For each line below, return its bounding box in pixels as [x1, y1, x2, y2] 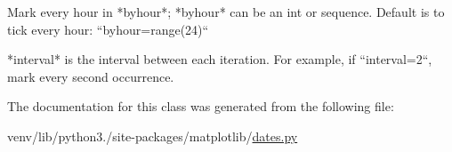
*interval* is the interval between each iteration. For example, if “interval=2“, [7, 50, 432, 68]
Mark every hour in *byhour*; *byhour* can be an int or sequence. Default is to [7, 3, 445, 20]
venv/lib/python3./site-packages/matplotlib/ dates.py [7, 126, 298, 145]
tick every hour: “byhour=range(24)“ [7, 20, 209, 38]
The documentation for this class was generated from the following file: [7, 97, 394, 116]
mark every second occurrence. [7, 67, 174, 85]
